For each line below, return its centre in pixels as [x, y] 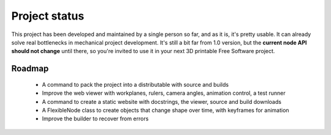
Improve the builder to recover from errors [95, 119]
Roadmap [30, 69]
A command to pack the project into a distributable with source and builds [135, 84]
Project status [48, 16]
